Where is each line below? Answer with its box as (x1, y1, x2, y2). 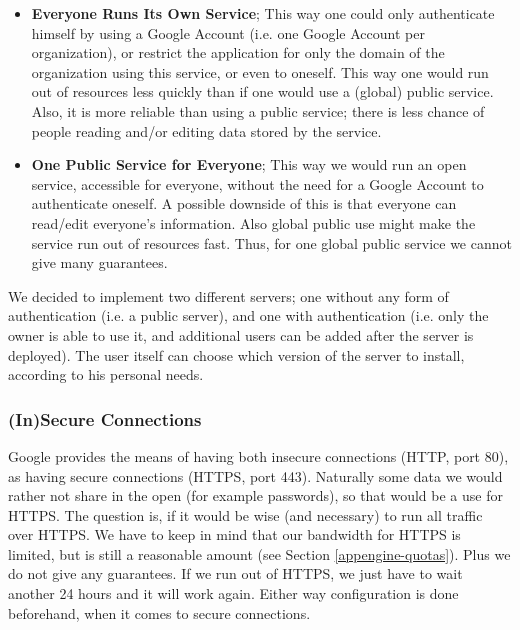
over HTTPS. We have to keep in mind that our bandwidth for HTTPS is (8, 524, 461, 545)
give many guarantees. (31, 252, 168, 273)
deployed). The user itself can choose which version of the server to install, (8, 344, 465, 365)
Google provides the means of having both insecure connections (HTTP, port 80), (8, 445, 509, 466)
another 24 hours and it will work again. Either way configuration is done (8, 583, 459, 604)
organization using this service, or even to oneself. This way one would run (31, 61, 489, 82)
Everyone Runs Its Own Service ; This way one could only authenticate (31, 3, 495, 23)
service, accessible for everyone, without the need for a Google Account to (31, 173, 484, 194)
